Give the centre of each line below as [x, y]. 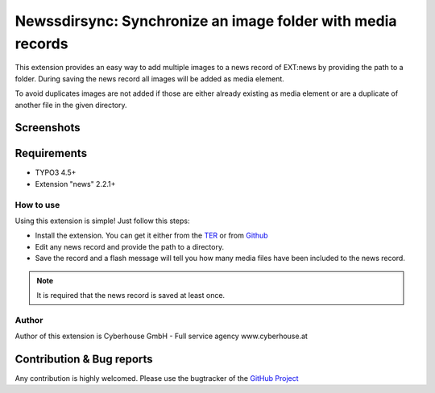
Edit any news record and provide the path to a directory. [130, 246]
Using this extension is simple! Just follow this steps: [102, 221]
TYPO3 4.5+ [56, 172]
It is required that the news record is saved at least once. [131, 295]
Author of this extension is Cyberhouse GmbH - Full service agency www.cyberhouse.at [161, 336]
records [41, 43]
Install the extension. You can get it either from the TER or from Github [152, 236]
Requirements [51, 153]
